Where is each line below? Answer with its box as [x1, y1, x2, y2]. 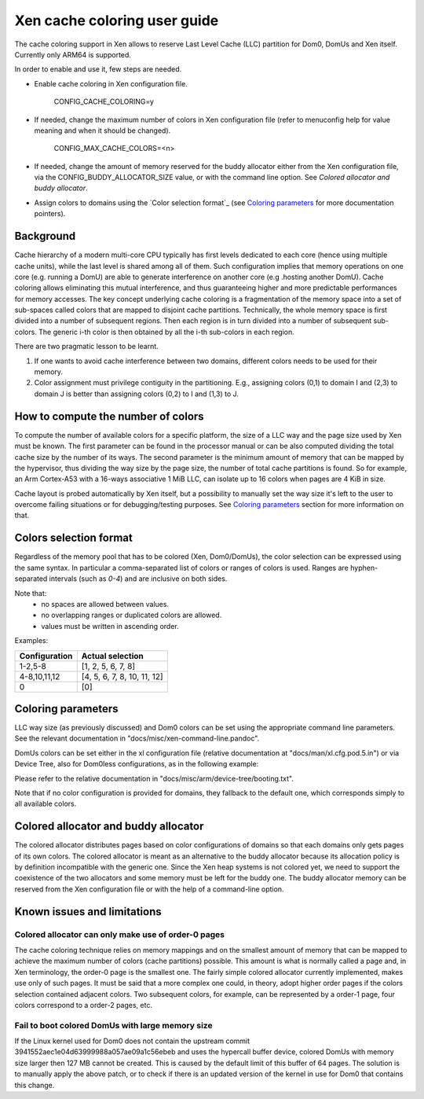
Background [14, 230, 76, 243]
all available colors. [14, 799, 77, 809]
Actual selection [81, 650, 144, 661]
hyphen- [349, 563, 378, 572]
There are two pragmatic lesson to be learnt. [14, 342, 159, 351]
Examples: [14, 636, 49, 645]
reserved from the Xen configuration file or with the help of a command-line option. [14, 884, 284, 894]
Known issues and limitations [14, 905, 162, 918]
